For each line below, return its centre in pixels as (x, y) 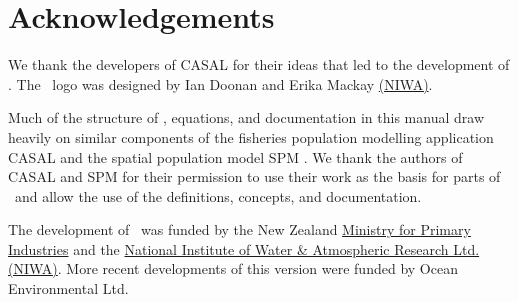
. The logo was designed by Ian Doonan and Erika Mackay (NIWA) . (220, 83)
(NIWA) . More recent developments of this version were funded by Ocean (233, 268)
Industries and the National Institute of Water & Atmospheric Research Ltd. (244, 248)
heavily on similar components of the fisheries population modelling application (251, 136)
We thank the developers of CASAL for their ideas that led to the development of (259, 64)
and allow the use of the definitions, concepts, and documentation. (218, 195)
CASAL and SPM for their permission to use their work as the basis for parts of (254, 176)
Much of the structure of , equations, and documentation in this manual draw (246, 117)
